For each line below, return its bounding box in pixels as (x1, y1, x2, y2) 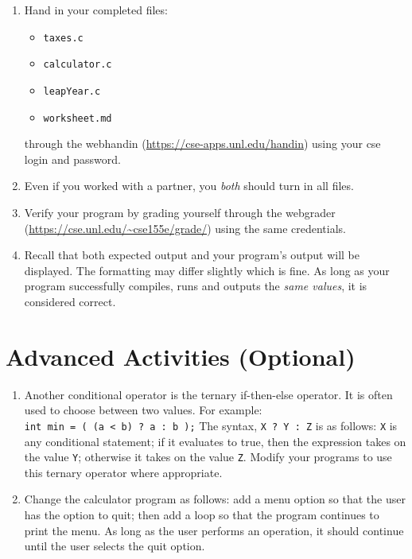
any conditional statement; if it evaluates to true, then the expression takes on (24, 433, 406, 449)
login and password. (24, 150, 121, 167)
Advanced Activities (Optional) (6, 340, 356, 372)
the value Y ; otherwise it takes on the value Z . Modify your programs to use (24, 448, 392, 465)
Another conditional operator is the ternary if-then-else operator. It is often (24, 386, 393, 402)
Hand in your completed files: (24, 2, 168, 17)
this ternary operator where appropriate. (24, 464, 223, 480)
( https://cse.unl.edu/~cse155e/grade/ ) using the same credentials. (24, 219, 346, 236)
